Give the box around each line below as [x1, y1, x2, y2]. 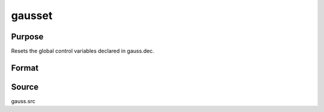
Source [11, 82, 39, 92]
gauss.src [11, 97, 35, 104]
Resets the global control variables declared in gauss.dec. [11, 48, 154, 55]
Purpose [11, 32, 44, 42]
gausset [11, 9, 53, 22]
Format [11, 63, 39, 73]
